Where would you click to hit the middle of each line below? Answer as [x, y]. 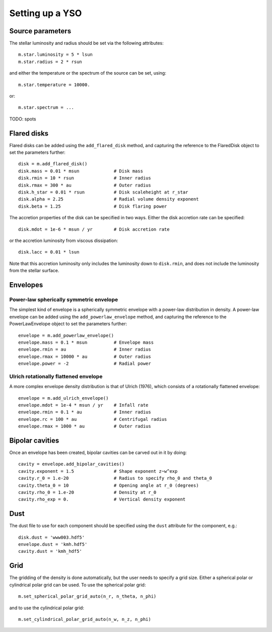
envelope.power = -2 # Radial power [85, 364]
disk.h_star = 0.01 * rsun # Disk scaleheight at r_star [103, 192]
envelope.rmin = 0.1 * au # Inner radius [85, 412]
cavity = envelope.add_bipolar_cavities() [72, 464]
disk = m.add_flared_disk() [53, 164]
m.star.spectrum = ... [46, 108]
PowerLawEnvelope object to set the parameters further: [68, 324]
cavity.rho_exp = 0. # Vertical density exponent [102, 499]
